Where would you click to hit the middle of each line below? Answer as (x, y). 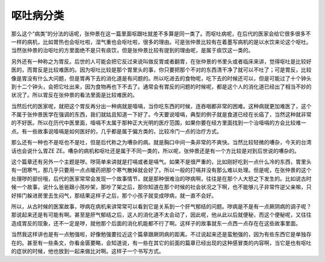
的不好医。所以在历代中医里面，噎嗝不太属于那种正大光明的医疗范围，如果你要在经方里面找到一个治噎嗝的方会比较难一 (159, 123)
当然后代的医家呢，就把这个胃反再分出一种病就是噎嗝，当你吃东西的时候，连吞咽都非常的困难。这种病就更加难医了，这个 (161, 106)
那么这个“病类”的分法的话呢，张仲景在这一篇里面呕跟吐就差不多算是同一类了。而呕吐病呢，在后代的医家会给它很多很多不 (161, 34)
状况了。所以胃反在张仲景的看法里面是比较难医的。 (74, 95)
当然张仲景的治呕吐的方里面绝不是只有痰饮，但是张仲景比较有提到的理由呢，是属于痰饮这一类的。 (132, 50)
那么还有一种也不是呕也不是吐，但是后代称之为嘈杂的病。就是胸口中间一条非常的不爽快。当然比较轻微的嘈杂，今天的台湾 (161, 142)
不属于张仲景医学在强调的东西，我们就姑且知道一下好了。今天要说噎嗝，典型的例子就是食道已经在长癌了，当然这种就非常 (161, 115)
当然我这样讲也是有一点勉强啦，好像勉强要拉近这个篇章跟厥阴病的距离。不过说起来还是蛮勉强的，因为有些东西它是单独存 (161, 234)
